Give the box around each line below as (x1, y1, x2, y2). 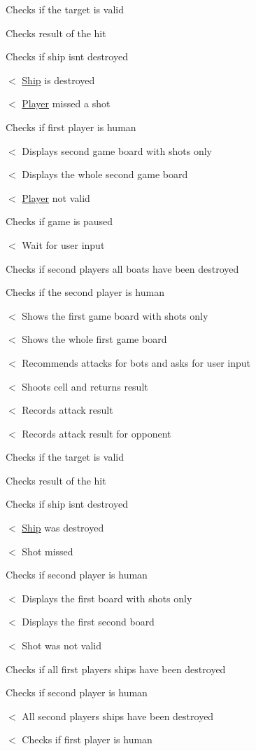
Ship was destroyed (22, 520, 104, 535)
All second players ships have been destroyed (22, 708, 214, 723)
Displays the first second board (22, 614, 155, 629)
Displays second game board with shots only (22, 143, 212, 158)
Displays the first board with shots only (22, 590, 192, 605)
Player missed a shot (22, 96, 111, 111)
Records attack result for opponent (22, 426, 171, 440)
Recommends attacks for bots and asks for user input (22, 355, 250, 370)
